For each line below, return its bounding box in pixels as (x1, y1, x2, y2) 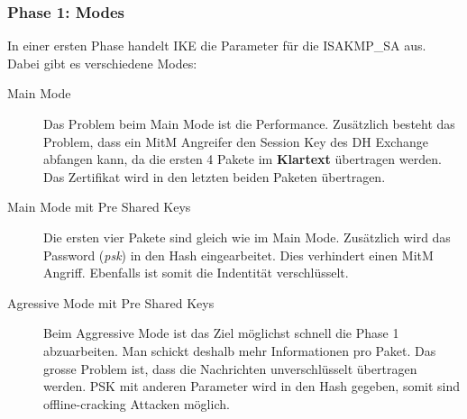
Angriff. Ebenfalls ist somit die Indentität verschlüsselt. (43, 263, 349, 282)
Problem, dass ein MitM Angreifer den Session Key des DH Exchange (43, 132, 428, 150)
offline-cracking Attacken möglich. (43, 394, 230, 413)
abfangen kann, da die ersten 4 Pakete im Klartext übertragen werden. (43, 150, 442, 169)
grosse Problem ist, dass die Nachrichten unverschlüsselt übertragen (43, 359, 417, 378)
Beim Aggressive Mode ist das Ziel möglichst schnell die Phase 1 (43, 323, 399, 342)
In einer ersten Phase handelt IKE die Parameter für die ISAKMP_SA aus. (7, 36, 426, 55)
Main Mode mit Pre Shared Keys (7, 197, 191, 216)
